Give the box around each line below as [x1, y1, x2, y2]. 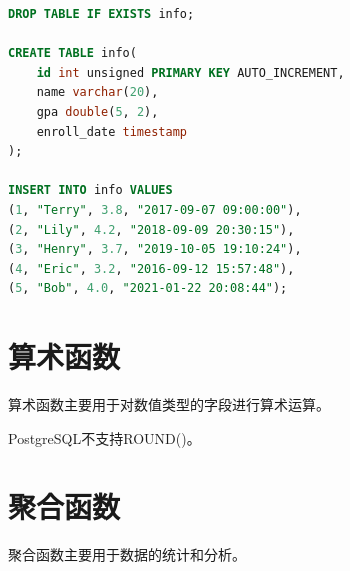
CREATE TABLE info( [8, 46, 137, 61]
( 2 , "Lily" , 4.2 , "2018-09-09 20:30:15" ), [8, 222, 295, 237]
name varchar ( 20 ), [36, 85, 159, 100]
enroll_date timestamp [36, 124, 187, 139]
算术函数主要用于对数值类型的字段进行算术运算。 [8, 394, 330, 415]
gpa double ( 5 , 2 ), [36, 104, 159, 119]
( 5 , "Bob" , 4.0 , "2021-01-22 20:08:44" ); [8, 281, 288, 296]
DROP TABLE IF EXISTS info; [8, 7, 195, 21]
